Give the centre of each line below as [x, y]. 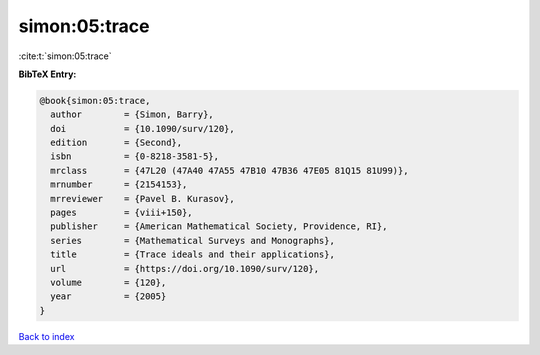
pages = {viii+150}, [122, 213]
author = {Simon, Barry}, [132, 114]
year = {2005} [108, 296]
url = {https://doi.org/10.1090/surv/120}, [185, 268]
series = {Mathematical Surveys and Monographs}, [192, 240]
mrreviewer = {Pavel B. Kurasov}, [142, 198]
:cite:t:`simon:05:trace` [65, 56]
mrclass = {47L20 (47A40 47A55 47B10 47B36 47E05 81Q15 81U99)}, [229, 170]
